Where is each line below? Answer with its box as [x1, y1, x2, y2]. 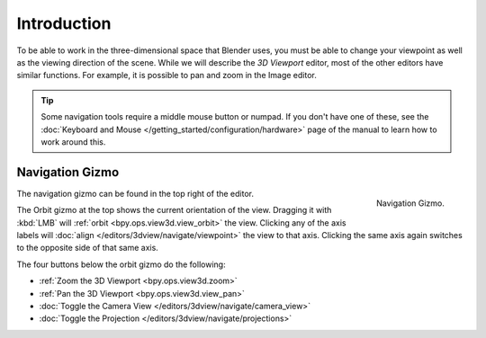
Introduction [16, 13, 112, 33]
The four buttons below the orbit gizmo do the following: [16, 259, 226, 270]
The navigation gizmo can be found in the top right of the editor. [16, 188, 254, 199]
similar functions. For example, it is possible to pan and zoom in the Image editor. [16, 70, 317, 81]
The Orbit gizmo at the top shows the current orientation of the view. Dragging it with [16, 205, 332, 216]
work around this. [40, 136, 106, 147]
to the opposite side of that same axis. [16, 243, 159, 253]
